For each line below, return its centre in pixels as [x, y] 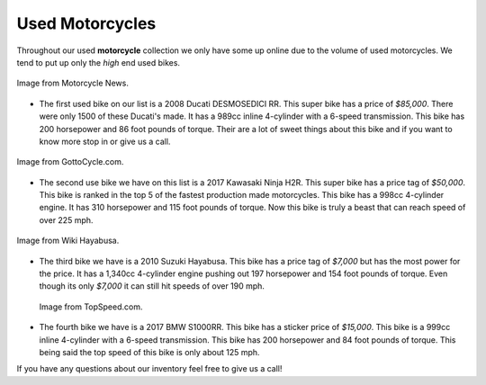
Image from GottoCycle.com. [70, 162]
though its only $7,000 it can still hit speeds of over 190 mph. [152, 286]
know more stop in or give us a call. [105, 141]
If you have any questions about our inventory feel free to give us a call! [149, 369]
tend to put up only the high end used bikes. [98, 62]
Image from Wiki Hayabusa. [68, 241]
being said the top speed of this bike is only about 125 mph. [149, 352]
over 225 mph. [66, 219]
